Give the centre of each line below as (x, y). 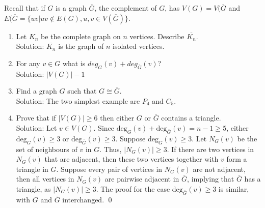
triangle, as (33, 188)
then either (117, 118)
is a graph (71, 8)
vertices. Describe (157, 36)
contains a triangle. (191, 118)
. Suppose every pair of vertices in (109, 169)
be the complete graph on (81, 36)
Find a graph (36, 91)
